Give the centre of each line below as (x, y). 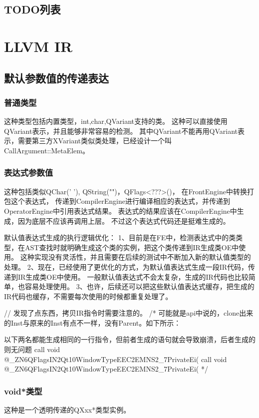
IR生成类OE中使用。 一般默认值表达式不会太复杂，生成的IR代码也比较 (133, 276)
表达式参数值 (29, 173)
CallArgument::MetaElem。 (47, 150)
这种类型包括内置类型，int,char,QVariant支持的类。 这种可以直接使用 (116, 121)
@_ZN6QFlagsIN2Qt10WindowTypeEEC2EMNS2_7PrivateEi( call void (116, 359)
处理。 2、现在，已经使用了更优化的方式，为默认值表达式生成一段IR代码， (126, 266)
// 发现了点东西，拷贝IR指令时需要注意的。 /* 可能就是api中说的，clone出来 (129, 313)
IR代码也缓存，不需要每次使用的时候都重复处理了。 (88, 296)
